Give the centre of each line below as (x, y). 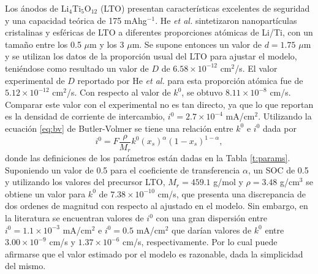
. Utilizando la (285, 116)
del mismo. (25, 266)
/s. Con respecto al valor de (119, 92)
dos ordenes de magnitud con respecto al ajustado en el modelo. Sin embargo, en (157, 206)
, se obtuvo (202, 92)
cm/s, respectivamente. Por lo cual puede (200, 242)
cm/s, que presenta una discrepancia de (232, 193)
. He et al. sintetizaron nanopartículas (226, 20)
